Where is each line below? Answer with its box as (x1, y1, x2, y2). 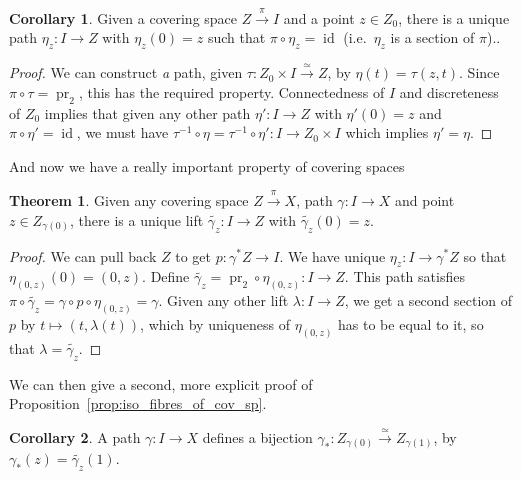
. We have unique (279, 245, 386, 266)
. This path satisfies (344, 266, 465, 287)
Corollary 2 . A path (9, 426, 141, 447)
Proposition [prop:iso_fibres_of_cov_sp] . (9, 393, 267, 414)
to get (175, 245, 211, 266)
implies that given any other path (44, 102, 251, 123)
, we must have (76, 122, 169, 143)
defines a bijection (202, 426, 313, 447)
